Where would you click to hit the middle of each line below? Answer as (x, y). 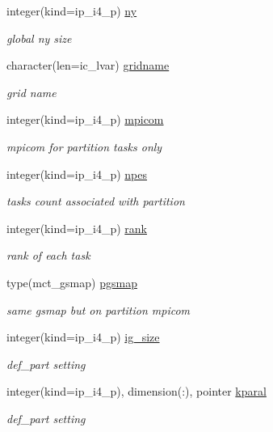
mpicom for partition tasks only (84, 146)
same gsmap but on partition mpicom (99, 309)
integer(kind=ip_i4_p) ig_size (83, 337)
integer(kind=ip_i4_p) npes (77, 174)
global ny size (39, 38)
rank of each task (48, 255)
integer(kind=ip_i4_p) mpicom (85, 119)
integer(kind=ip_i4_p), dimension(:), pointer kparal (136, 391)
